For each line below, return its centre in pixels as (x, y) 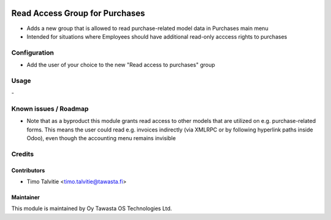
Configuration (33, 52)
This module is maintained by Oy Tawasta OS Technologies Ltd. (92, 208)
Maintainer (25, 197)
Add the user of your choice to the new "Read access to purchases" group (121, 65)
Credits (22, 154)
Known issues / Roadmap (50, 109)
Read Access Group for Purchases (78, 13)
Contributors (28, 170)
